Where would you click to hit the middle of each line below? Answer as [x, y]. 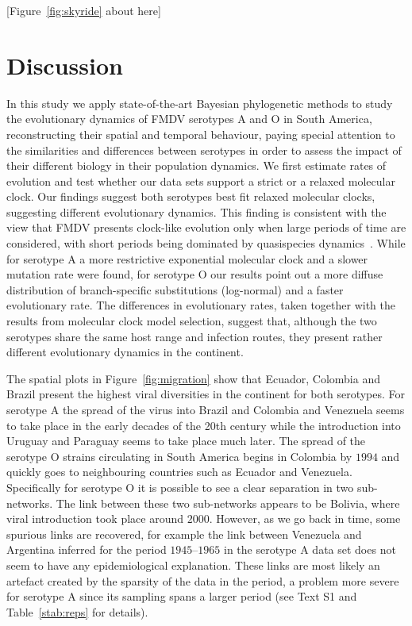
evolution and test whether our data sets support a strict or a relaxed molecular [201, 181]
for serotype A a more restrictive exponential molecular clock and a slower [187, 258]
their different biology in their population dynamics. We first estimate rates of [196, 165]
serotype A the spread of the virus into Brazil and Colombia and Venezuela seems [206, 409]
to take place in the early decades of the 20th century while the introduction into [204, 425]
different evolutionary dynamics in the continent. [125, 352]
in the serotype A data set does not [310, 549]
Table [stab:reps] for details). [77, 611]
